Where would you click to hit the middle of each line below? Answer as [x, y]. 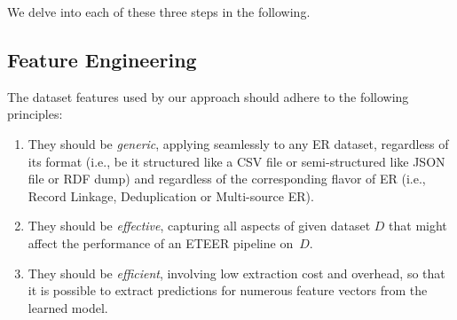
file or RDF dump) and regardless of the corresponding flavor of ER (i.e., [227, 179]
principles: [35, 114]
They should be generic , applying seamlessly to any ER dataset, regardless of [238, 143]
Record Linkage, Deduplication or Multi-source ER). [171, 195]
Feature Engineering [102, 59]
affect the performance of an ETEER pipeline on [161, 242]
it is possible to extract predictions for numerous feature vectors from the [228, 290]
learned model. [68, 307]
